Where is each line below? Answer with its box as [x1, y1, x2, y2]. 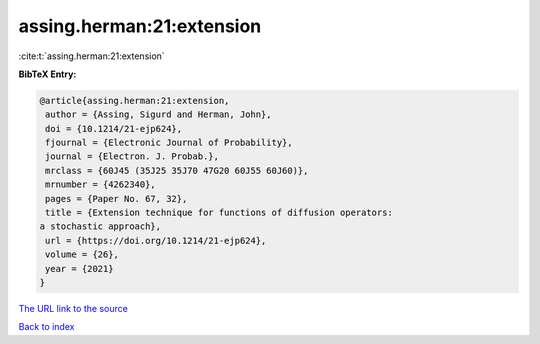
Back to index [18, 321, 75, 333]
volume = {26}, [45, 249, 120, 260]
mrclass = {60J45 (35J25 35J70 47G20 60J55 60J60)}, [45, 165, 309, 176]
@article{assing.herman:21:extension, [39, 95, 230, 106]
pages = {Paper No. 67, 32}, [45, 193, 188, 204]
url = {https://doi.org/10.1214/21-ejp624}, [45, 235, 267, 246]
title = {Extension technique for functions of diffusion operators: [45, 207, 394, 219]
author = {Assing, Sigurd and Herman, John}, [45, 109, 272, 120]
